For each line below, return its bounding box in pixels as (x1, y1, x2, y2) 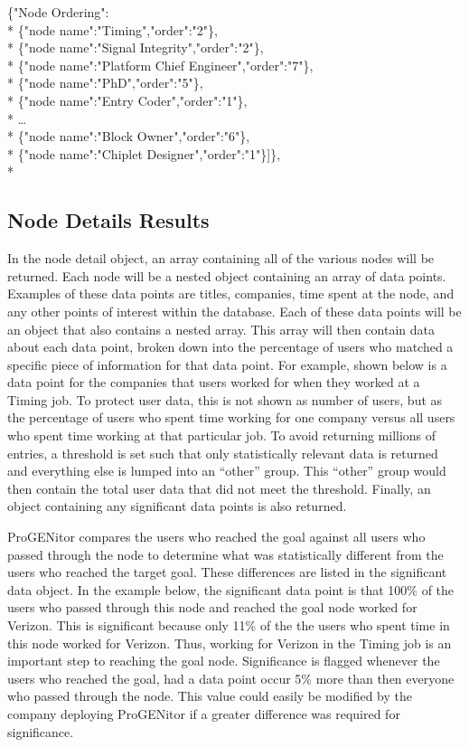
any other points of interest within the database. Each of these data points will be (7, 301, 462, 320)
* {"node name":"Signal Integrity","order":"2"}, (7, 38, 264, 57)
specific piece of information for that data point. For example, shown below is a (7, 355, 447, 373)
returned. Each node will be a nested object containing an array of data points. (7, 266, 446, 285)
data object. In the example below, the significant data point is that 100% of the (7, 580, 455, 599)
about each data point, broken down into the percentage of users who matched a (7, 337, 454, 356)
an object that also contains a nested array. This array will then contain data (7, 319, 435, 338)
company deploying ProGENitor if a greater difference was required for (7, 704, 400, 723)
